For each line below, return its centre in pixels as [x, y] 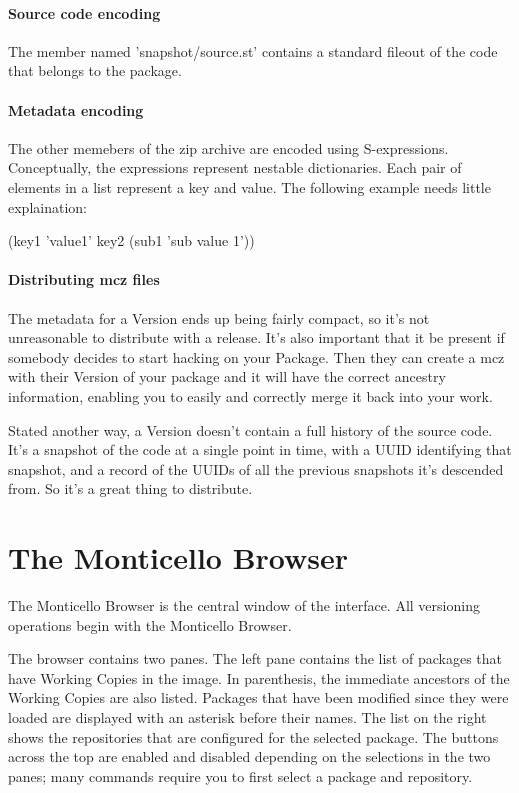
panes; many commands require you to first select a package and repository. [240, 775]
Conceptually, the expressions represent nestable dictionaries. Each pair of [235, 167]
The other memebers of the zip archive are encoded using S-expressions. [228, 147]
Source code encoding [84, 12]
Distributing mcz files [84, 279]
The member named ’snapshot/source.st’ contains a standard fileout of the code [253, 50]
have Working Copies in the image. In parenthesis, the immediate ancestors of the [259, 677]
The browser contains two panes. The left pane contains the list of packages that [255, 658]
